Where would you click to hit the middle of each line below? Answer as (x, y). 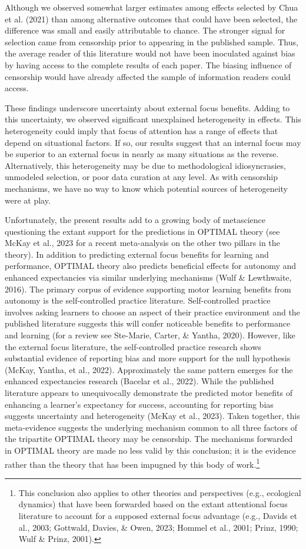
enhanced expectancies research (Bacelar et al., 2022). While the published (139, 381)
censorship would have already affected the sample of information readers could (148, 76)
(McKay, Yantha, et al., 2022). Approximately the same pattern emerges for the (149, 369)
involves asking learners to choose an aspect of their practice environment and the (152, 312)
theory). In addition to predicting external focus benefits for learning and (137, 254)
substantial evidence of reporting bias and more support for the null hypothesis (148, 358)
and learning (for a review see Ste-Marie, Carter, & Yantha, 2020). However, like (150, 335)
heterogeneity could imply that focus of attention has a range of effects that (142, 130)
